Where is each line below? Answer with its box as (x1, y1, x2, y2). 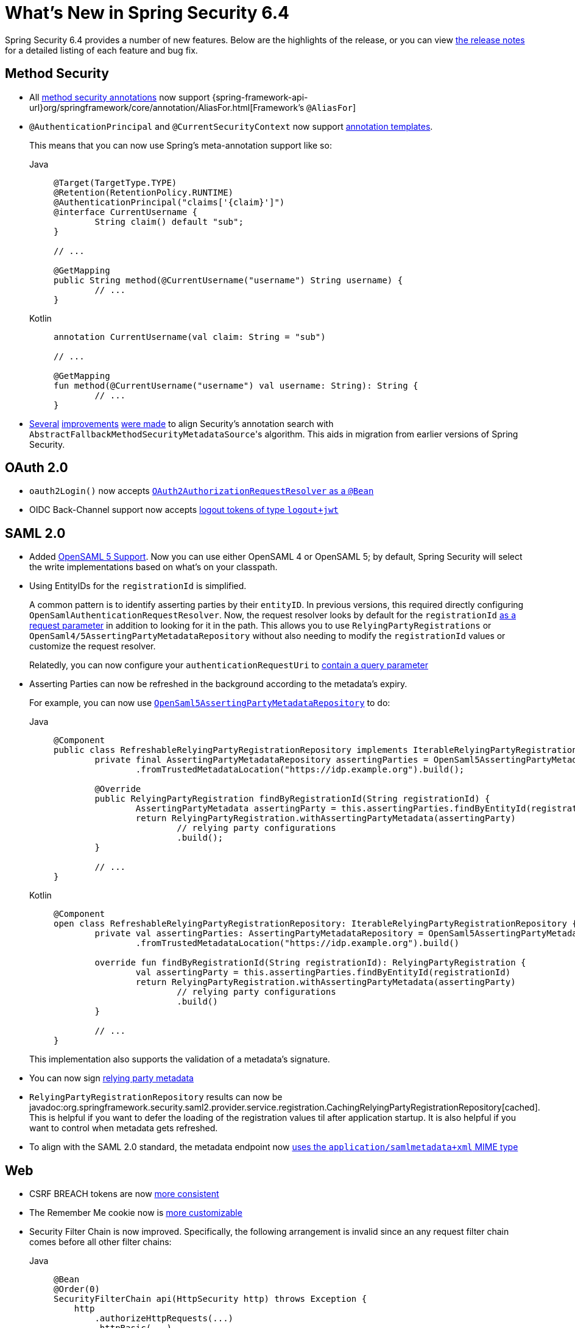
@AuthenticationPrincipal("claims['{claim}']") (54, 197, 285, 207)
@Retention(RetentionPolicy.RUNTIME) (54, 187, 234, 197)
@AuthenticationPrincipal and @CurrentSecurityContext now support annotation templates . (29, 121, 433, 132)
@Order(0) (54, 1284, 100, 1294)
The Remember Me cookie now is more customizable (29, 1207, 242, 1218)
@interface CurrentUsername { (54, 207, 198, 217)
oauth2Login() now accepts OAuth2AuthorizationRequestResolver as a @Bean (29, 486, 374, 496)
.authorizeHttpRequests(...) (94, 1313, 234, 1324)
